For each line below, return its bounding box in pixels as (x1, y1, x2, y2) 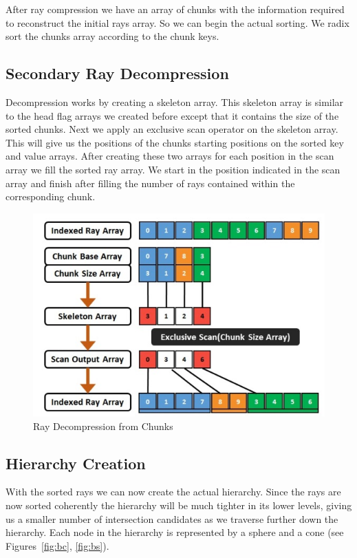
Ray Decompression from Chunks (33, 418, 173, 433)
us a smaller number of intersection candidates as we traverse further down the (6, 511, 338, 526)
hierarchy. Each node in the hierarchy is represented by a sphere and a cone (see (6, 525, 344, 539)
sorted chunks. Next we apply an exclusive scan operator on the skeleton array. (6, 122, 338, 136)
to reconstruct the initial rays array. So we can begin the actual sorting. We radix (6, 15, 349, 30)
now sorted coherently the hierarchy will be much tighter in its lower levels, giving (6, 497, 352, 512)
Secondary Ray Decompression (6, 63, 229, 84)
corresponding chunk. (6, 189, 96, 204)
